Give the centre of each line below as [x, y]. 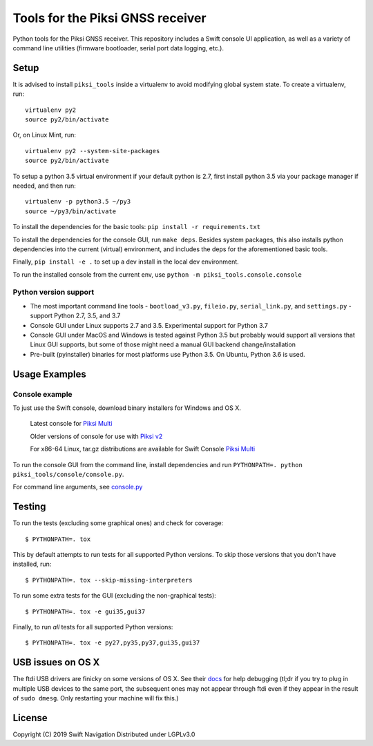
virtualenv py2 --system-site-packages [93, 151]
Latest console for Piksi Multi [71, 424]
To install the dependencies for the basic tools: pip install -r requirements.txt [137, 227]
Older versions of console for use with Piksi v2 [96, 436]
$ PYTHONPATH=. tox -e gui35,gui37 [85, 611]
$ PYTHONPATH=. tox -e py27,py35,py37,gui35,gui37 [113, 643]
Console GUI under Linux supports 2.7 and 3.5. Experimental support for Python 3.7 [149, 325]
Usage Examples [49, 374]
